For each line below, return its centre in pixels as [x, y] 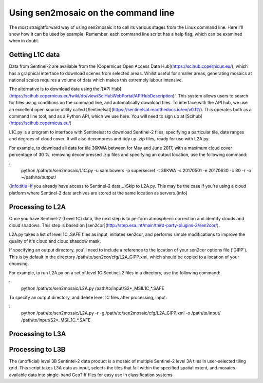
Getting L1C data [35, 55]
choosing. [19, 264]
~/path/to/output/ [39, 177]
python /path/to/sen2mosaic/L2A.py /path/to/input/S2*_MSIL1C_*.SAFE [93, 288]
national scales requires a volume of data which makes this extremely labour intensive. [96, 80]
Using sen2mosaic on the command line [92, 13]
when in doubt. [24, 41]
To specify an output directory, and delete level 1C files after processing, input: [88, 297]
